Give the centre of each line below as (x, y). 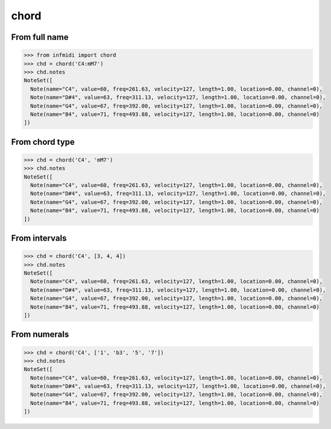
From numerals (40, 335)
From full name (40, 37)
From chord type (43, 142)
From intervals (39, 238)
